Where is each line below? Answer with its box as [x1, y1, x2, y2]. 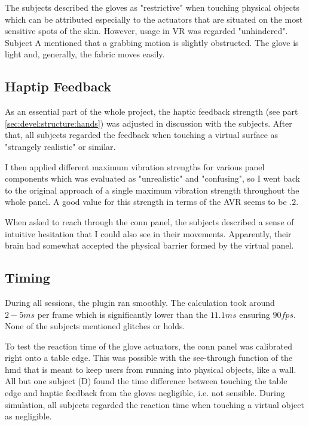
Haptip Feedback [5, 77, 112, 96]
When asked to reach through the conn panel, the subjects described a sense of [5, 215, 294, 228]
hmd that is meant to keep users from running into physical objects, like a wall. [5, 363, 296, 375]
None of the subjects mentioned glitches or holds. [5, 320, 185, 332]
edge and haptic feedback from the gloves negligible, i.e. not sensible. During [5, 387, 285, 399]
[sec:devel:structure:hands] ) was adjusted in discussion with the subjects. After [5, 117, 292, 129]
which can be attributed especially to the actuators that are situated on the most [5, 13, 303, 25]
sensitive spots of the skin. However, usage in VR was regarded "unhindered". [5, 24, 288, 37]
